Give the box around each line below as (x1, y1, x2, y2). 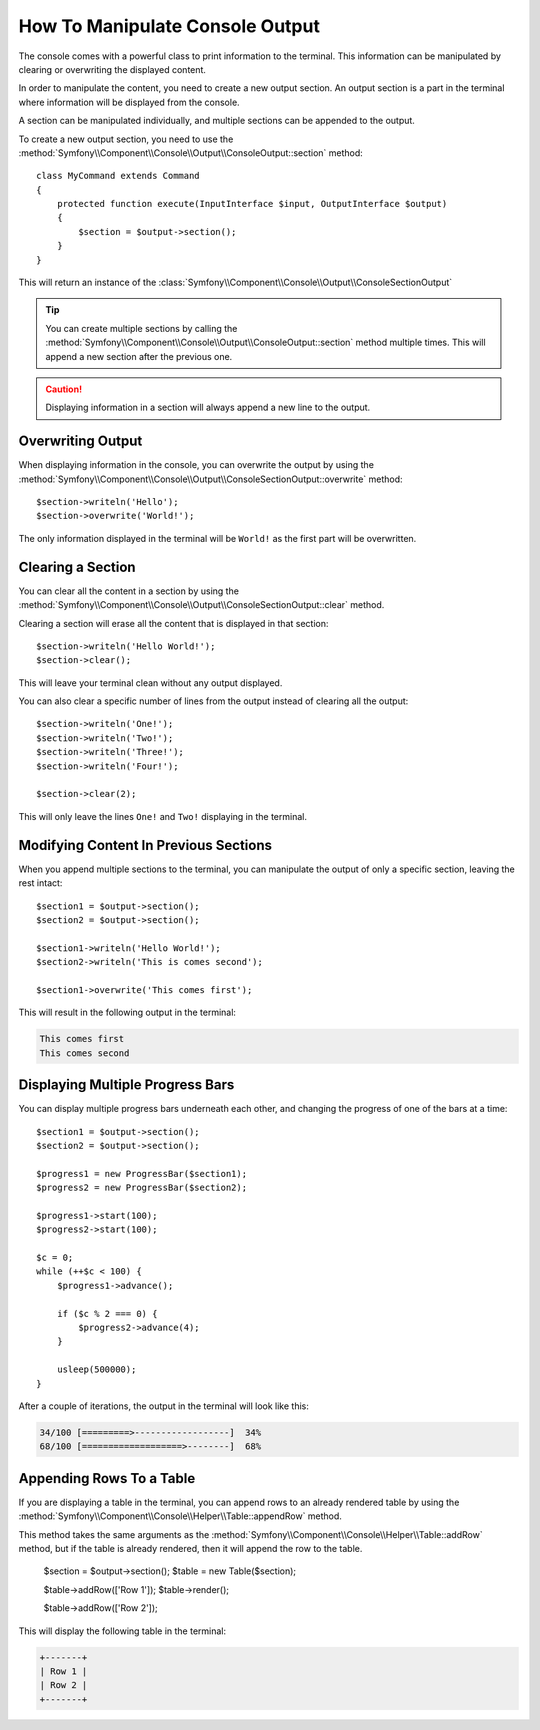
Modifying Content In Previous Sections (18, 836, 272, 854)
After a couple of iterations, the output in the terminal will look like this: (18, 1400, 309, 1412)
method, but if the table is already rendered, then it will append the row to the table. (18, 1542, 363, 1554)
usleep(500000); (56, 1364, 137, 1375)
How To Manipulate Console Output (18, 15, 320, 37)
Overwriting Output (18, 433, 143, 450)
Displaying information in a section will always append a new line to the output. (45, 401, 371, 414)
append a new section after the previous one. (45, 350, 233, 362)
